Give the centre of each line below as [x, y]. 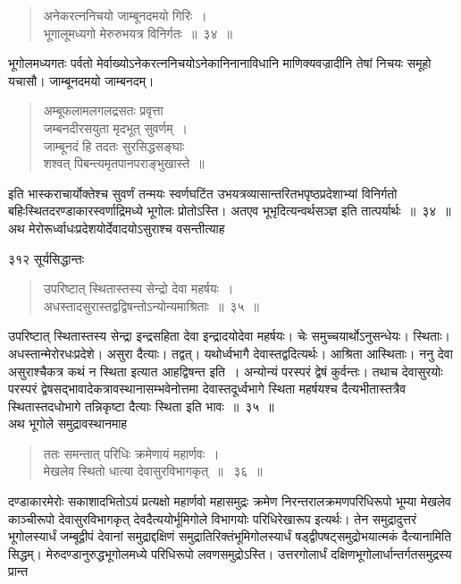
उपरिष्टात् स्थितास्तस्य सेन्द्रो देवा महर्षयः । [138, 288]
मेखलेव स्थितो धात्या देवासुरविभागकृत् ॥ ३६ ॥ [153, 471]
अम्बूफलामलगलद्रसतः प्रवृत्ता [103, 110]
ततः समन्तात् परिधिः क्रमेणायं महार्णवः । [131, 453]
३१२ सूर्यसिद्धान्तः [46, 258]
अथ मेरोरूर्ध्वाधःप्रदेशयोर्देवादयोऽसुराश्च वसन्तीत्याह [117, 228]
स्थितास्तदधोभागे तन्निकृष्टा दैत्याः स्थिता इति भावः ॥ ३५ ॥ [141, 406]
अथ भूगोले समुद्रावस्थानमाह [68, 423]
